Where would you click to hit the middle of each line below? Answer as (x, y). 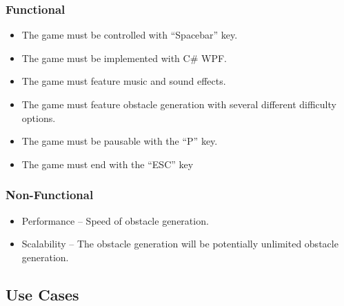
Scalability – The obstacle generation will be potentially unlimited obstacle (180, 244)
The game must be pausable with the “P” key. (120, 141)
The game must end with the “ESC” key (108, 164)
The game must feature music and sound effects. (124, 81)
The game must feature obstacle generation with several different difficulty (179, 104)
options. (39, 118)
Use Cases (42, 294)
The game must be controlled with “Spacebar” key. (130, 35)
